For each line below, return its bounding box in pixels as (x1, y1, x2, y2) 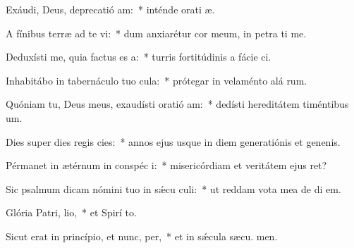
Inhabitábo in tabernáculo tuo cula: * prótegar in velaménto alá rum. (6, 73, 307, 87)
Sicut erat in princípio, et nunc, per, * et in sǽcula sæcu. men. (6, 228, 278, 243)
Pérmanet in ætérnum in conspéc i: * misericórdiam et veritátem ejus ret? (6, 158, 327, 173)
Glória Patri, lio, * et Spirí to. (6, 205, 137, 220)
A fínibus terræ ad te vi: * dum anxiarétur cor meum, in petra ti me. (6, 25, 307, 40)
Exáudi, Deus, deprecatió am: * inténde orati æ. (6, 2, 215, 16)
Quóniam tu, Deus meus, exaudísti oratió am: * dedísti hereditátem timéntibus (6, 97, 349, 111)
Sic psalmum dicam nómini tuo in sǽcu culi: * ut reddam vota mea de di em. (6, 181, 341, 196)
